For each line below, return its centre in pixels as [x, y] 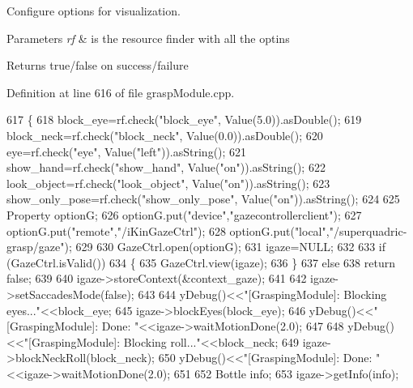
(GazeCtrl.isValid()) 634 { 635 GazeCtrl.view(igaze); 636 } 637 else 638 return [201, 262]
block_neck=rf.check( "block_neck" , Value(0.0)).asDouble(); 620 [165, 135]
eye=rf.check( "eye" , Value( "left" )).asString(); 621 [127, 151]
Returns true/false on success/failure [98, 65]
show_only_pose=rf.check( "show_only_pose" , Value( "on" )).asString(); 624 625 [203, 199]
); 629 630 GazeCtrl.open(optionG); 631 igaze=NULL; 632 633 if [225, 247]
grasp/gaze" [36, 247]
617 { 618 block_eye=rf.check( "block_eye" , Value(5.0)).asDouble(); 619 [184, 119]
